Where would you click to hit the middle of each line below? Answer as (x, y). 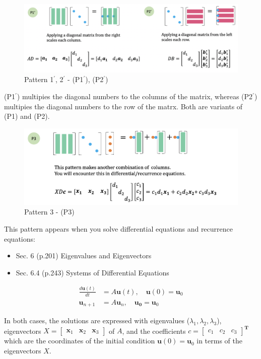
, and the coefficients (154, 331)
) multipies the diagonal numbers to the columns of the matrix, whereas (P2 (135, 96)
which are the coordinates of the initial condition (80, 341)
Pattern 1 (39, 79)
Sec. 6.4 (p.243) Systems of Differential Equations (92, 272)
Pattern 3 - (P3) (49, 212)
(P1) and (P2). (27, 116)
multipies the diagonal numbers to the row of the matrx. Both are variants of (123, 106)
